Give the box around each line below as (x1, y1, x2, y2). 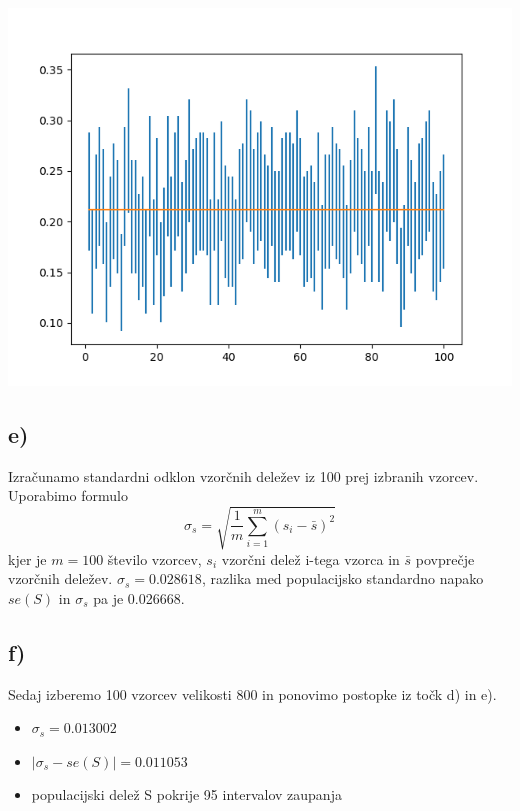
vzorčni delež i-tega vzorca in (221, 548, 400, 569)
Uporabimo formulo (8, 485, 128, 506)
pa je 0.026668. (93, 587, 185, 608)
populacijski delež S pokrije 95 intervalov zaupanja (31, 784, 342, 805)
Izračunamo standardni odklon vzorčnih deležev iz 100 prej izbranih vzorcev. (8, 465, 479, 486)
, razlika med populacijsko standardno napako (201, 568, 484, 589)
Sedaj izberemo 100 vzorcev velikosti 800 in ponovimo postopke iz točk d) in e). (8, 683, 497, 704)
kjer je (8, 548, 47, 569)
